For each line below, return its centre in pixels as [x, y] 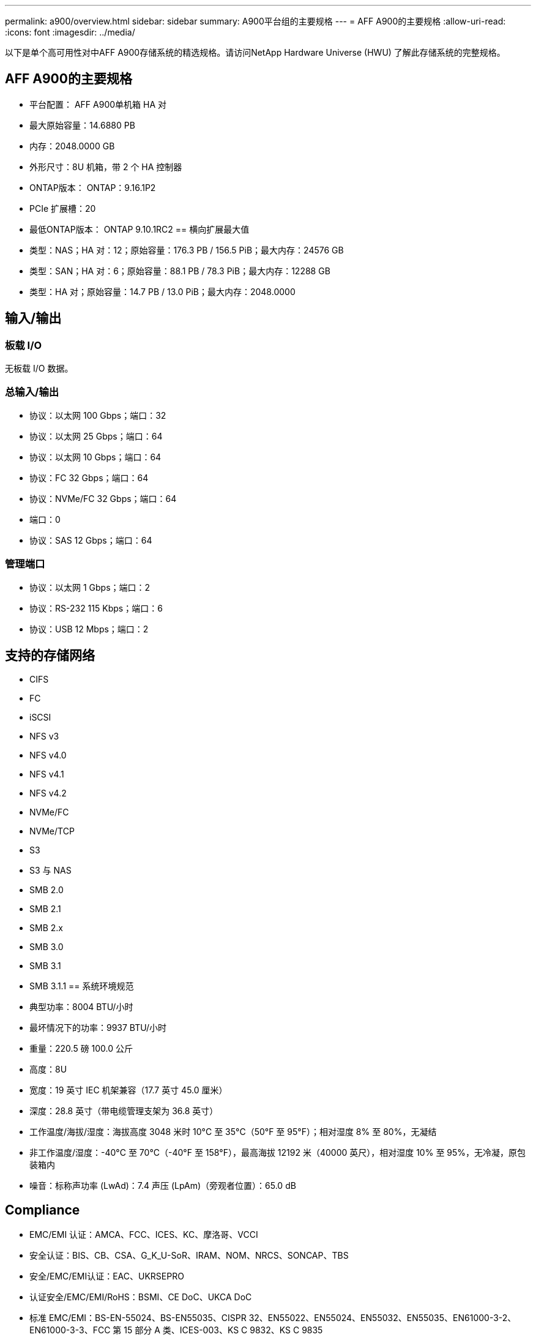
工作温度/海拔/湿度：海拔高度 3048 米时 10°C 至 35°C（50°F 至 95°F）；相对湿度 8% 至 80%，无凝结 [233, 1132]
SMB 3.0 [47, 947]
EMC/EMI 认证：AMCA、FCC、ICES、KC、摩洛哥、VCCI [144, 1235]
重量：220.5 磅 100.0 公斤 [81, 1049]
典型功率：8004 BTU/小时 [81, 1007]
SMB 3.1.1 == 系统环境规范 [82, 986]
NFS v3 [44, 736]
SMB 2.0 [47, 890]
